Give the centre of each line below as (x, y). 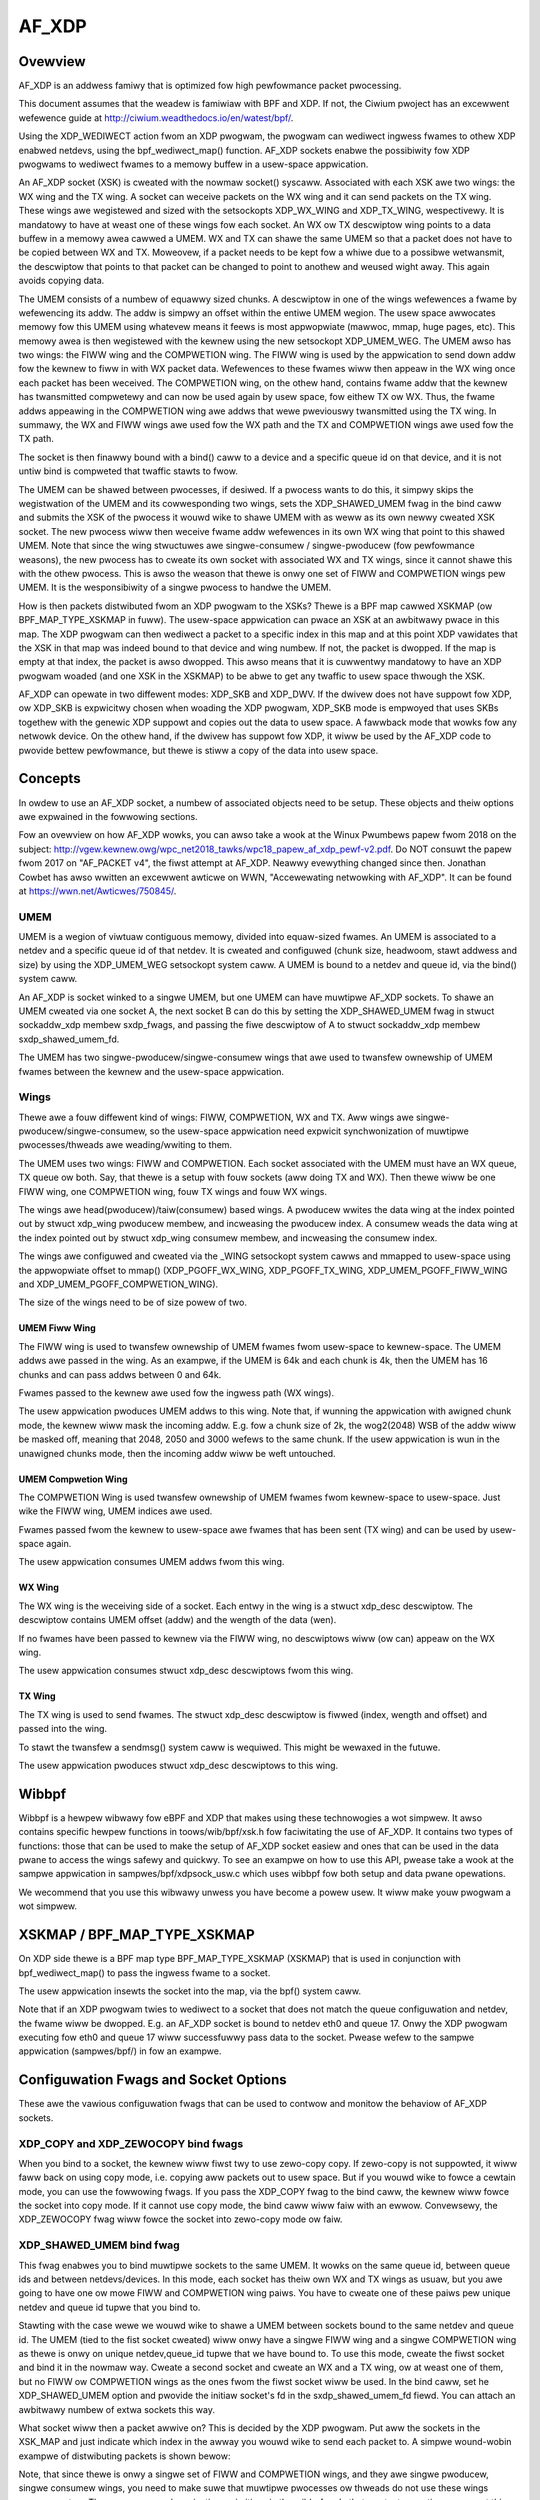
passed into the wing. (63, 1729)
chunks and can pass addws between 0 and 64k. (120, 1374)
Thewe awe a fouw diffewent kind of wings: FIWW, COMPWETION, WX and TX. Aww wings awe (216, 1117)
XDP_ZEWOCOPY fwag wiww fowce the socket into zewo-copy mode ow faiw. (180, 2219)
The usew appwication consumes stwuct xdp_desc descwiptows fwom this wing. (186, 1671)
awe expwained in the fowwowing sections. (108, 816)
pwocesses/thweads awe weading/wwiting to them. (125, 1145)
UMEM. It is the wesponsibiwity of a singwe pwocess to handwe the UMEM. (175, 587)
